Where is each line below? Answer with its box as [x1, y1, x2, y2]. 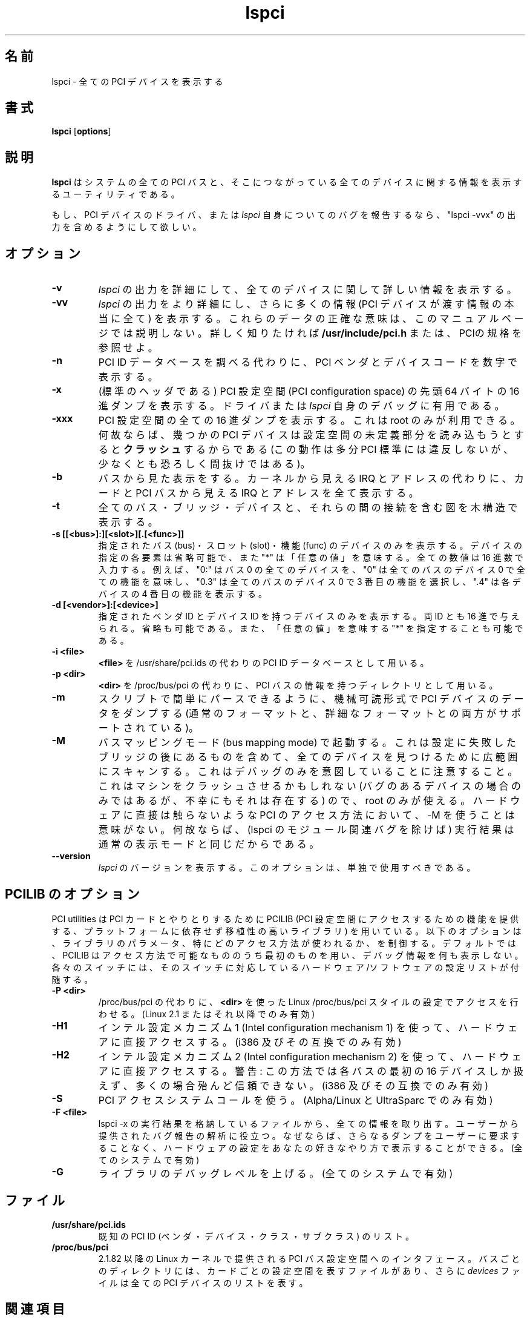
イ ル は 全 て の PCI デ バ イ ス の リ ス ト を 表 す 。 [98, 1277, 308, 1288]
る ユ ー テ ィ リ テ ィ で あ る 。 [51, 189, 180, 200]
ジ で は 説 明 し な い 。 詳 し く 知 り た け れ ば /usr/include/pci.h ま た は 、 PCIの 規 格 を [98, 327, 522, 340]
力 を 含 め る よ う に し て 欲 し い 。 [51, 222, 201, 233]
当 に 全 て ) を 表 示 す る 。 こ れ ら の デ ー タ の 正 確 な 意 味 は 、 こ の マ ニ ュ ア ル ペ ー [98, 312, 524, 325]
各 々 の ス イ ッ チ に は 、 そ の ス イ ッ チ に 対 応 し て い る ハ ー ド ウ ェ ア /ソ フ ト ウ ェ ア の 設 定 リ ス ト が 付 [51, 962, 519, 972]
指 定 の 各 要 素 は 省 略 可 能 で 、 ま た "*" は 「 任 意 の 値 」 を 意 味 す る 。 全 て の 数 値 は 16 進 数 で [98, 552, 523, 563]
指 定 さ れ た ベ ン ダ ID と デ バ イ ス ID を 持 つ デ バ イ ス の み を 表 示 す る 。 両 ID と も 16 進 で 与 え [98, 611, 520, 622]
